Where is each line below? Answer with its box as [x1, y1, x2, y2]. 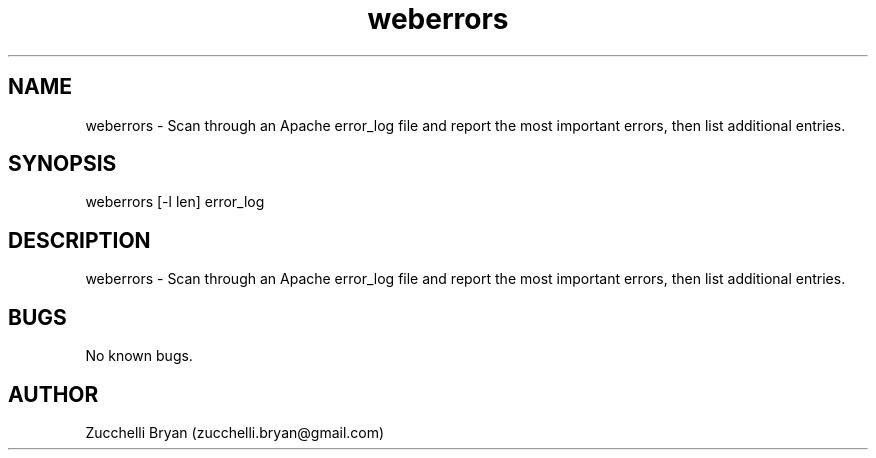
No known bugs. [85, 347, 193, 365]
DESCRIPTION [8, 227, 151, 253]
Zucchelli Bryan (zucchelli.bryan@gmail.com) [85, 423, 385, 441]
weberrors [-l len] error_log [85, 193, 265, 211]
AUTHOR [8, 381, 99, 407]
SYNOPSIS [8, 151, 117, 177]
